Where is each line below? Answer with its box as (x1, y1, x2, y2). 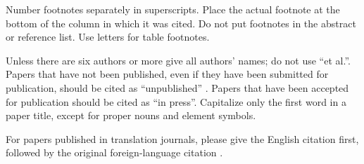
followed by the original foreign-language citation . (6, 145, 223, 160)
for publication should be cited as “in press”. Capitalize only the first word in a (6, 94, 346, 109)
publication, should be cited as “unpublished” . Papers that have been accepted (6, 80, 349, 95)
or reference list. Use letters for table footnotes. (6, 29, 210, 44)
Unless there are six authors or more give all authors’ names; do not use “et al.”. (6, 53, 351, 67)
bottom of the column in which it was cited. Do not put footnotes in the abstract (6, 15, 356, 30)
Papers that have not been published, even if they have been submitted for (6, 67, 329, 81)
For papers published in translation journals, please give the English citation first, (6, 131, 359, 146)
